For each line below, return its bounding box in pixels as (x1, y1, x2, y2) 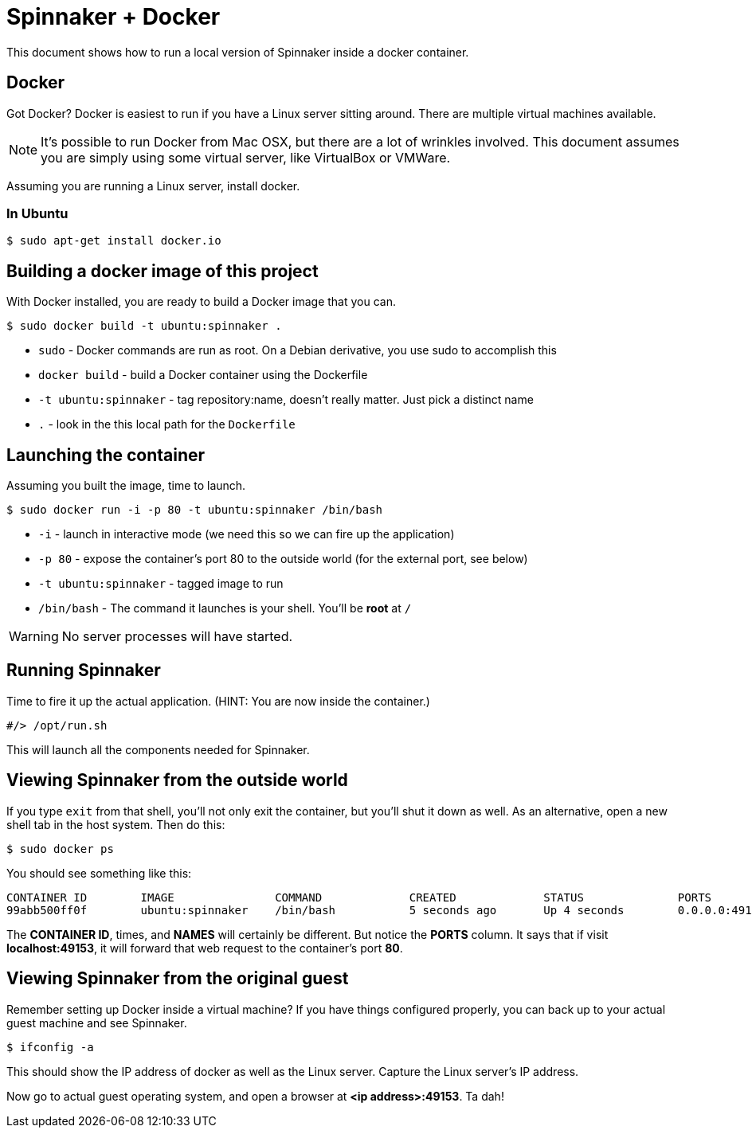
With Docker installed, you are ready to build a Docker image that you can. (6, 295, 397, 309)
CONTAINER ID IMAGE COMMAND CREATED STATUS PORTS (6, 890, 712, 904)
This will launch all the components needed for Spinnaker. (6, 742, 310, 757)
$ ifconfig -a (6, 1040, 94, 1054)
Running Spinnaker (6, 660, 161, 681)
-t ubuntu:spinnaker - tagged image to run (38, 577, 284, 591)
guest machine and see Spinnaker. (6, 1015, 187, 1030)
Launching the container (6, 444, 206, 465)
